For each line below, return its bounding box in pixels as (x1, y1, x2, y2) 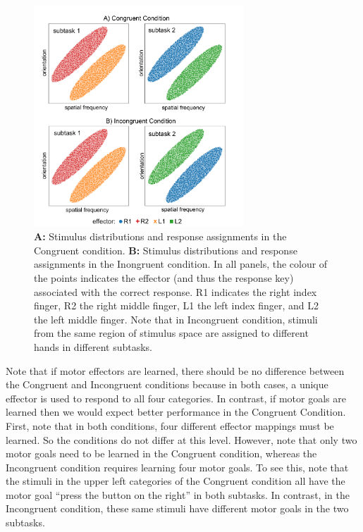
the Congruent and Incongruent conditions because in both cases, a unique (6, 377, 328, 392)
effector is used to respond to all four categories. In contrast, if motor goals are (6, 390, 346, 405)
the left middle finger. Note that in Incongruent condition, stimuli (34, 311, 318, 326)
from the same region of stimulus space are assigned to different (34, 326, 309, 340)
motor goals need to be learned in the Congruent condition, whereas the (6, 446, 317, 461)
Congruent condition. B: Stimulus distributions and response (34, 242, 297, 257)
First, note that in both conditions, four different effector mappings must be (6, 418, 334, 433)
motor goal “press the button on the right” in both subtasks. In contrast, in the (6, 487, 350, 502)
